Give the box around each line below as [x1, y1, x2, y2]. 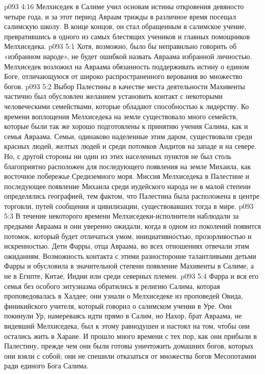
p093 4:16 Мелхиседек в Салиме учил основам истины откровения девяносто [4, 1, 244, 11]
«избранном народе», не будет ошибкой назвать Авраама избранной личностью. [4, 50, 252, 61]
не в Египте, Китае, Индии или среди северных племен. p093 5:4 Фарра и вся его [4, 271, 258, 281]
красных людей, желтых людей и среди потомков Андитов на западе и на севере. [4, 141, 256, 151]
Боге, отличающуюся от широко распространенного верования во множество [4, 71, 243, 82]
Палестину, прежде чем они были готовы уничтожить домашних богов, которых [4, 340, 254, 351]
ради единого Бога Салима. [4, 360, 89, 371]
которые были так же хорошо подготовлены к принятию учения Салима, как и [4, 121, 248, 131]
